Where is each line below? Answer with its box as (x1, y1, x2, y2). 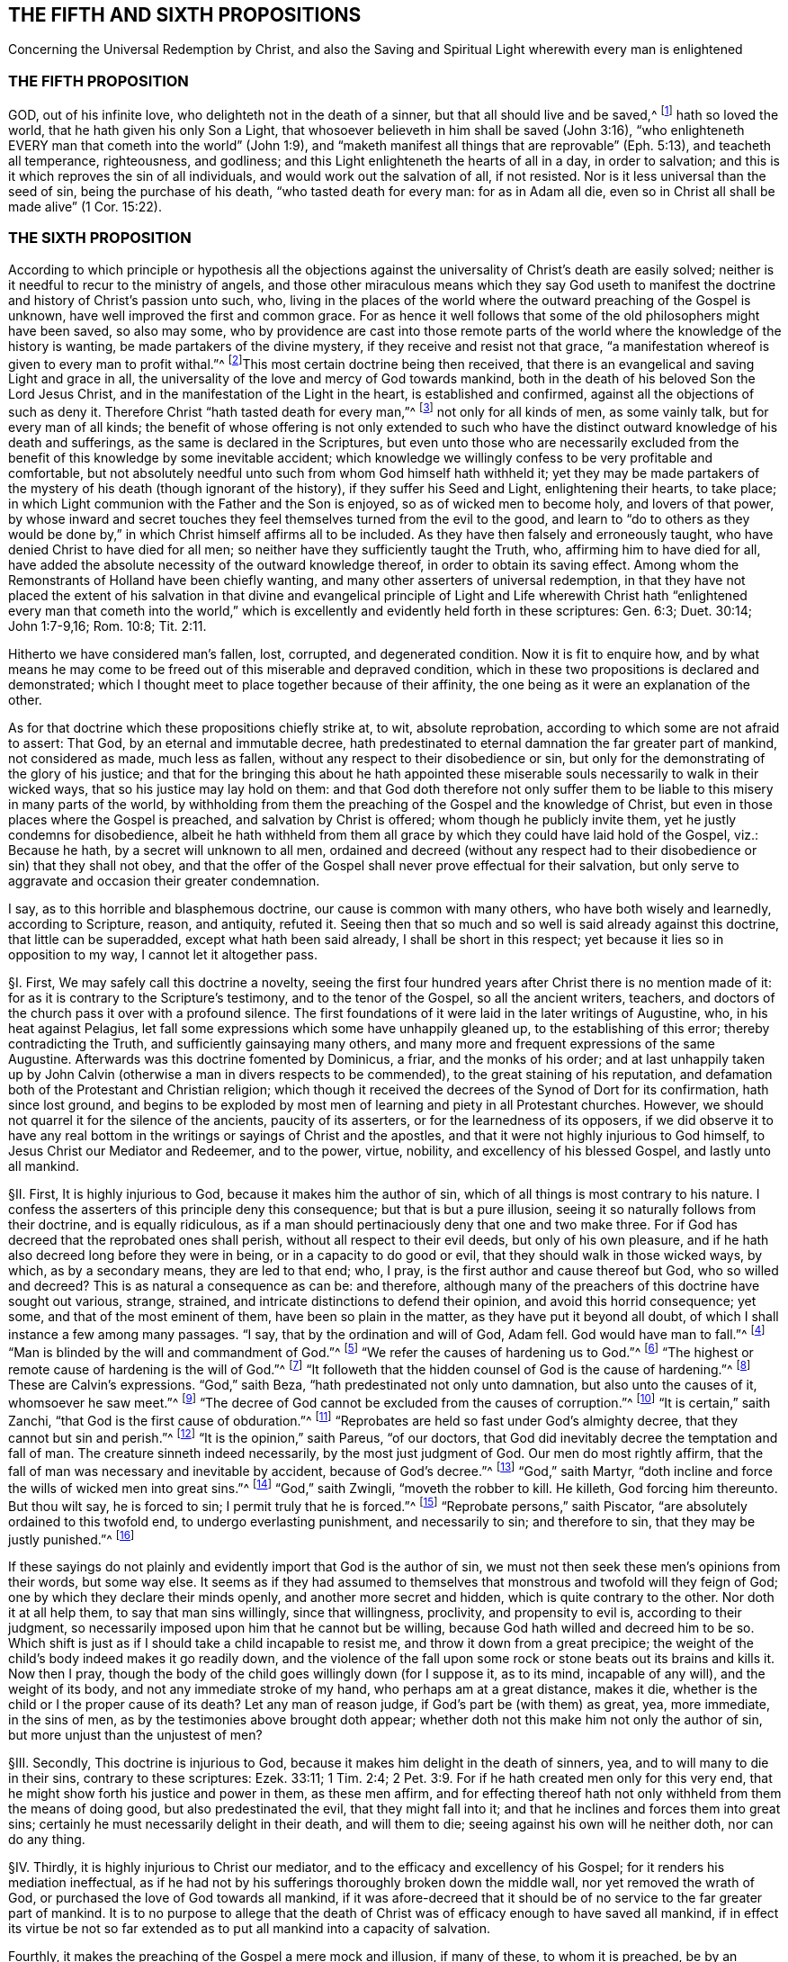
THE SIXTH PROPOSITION (8, 229, 192, 247)
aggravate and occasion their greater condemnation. (8, 872, 320, 888)
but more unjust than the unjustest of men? (8, 1727, 263, 1743)
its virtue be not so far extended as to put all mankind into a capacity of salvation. (8, 1921, 490, 1937)
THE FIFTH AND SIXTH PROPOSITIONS (8, 4, 362, 26)
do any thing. (8, 1831, 85, 1848)
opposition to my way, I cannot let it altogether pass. (8, 946, 318, 962)
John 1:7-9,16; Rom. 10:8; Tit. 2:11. (8, 617, 207, 634)
